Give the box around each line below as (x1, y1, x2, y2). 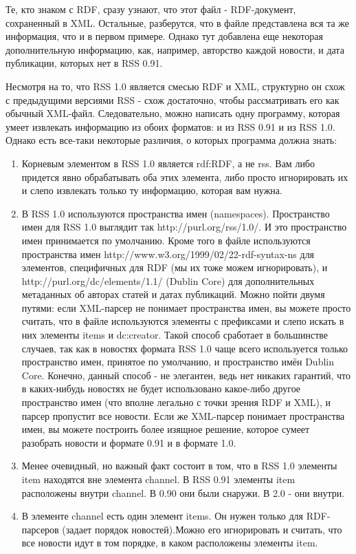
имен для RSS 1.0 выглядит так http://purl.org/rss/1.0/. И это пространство (21, 220, 347, 234)
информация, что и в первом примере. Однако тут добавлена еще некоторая (5, 29, 323, 43)
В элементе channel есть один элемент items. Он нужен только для (21, 509, 304, 523)
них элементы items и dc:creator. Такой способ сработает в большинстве (21, 328, 328, 342)
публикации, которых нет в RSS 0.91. (5, 56, 163, 70)
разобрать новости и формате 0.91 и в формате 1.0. (21, 435, 236, 449)
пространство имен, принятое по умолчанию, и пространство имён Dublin (21, 354, 335, 369)
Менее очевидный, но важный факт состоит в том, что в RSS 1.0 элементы (21, 458, 337, 473)
